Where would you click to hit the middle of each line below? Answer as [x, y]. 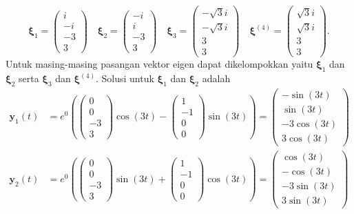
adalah [216, 78]
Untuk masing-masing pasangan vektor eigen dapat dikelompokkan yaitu [159, 64]
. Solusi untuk [125, 78]
